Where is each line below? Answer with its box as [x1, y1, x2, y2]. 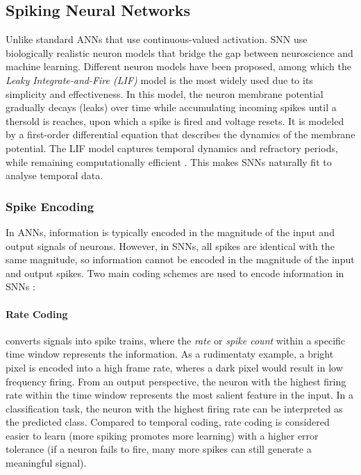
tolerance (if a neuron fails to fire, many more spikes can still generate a [6, 442, 312, 456]
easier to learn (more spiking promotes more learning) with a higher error [6, 428, 319, 442]
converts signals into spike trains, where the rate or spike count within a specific [6, 333, 346, 347]
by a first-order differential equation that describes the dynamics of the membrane [6, 127, 355, 142]
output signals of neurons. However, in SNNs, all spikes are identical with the [6, 238, 335, 253]
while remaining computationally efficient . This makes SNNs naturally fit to [6, 154, 332, 169]
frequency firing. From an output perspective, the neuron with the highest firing [6, 374, 346, 388]
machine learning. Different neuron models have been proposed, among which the [6, 59, 351, 74]
